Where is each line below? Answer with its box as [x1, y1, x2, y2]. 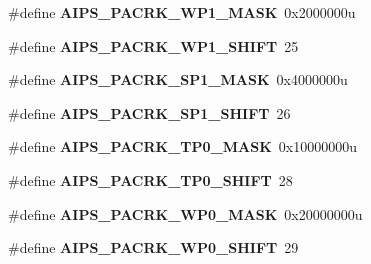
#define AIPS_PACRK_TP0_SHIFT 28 [8, 169, 293, 190]
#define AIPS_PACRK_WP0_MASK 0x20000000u [8, 203, 363, 224]
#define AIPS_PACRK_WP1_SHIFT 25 [8, 35, 299, 56]
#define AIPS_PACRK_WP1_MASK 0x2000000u [8, 2, 356, 22]
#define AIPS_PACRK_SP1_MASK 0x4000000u [8, 69, 348, 90]
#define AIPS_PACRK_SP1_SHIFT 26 [8, 102, 291, 123]
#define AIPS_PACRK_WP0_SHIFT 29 [8, 237, 299, 258]
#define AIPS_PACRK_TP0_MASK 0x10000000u [8, 136, 357, 157]
